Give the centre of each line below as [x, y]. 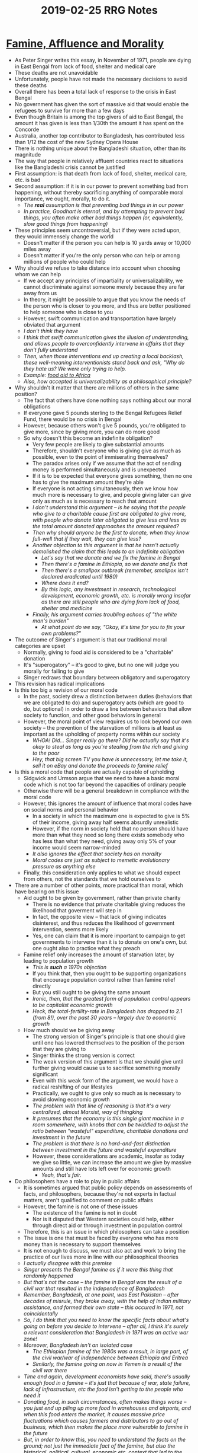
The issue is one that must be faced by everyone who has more [101, 1238]
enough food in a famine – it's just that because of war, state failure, [107, 1382]
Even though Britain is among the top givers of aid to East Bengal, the [99, 117]
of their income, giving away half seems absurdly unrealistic [106, 822]
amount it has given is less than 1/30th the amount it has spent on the [99, 123]
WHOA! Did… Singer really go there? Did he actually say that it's [111, 740]
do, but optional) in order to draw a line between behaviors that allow [108, 708]
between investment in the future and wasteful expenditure [104, 1149]
